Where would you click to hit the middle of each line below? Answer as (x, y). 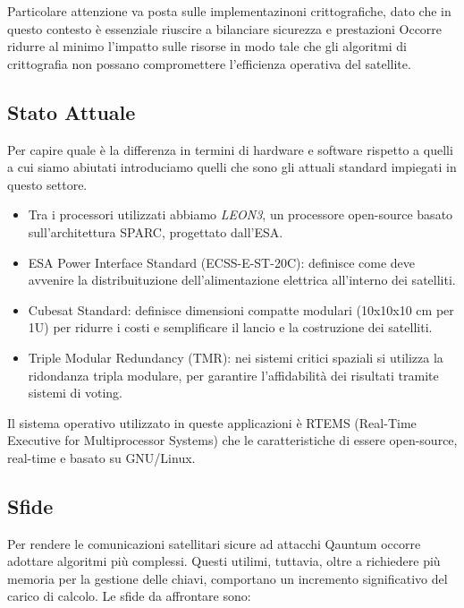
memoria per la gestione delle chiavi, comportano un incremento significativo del (228, 578)
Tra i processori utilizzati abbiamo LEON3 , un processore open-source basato (240, 214)
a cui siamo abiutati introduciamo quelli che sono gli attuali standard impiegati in (232, 167)
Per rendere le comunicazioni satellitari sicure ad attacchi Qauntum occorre (214, 543)
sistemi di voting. (75, 393)
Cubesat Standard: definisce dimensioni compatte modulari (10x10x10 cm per (241, 309)
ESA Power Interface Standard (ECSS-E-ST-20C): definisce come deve (222, 262)
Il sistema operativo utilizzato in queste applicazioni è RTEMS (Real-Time (212, 422)
